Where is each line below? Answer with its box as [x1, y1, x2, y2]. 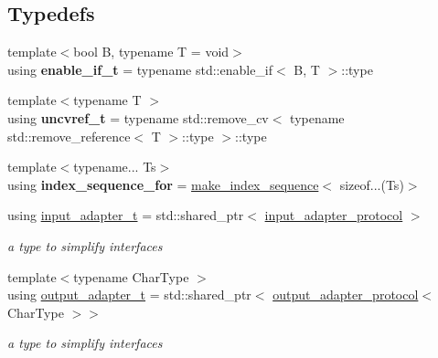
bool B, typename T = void [73, 42, 230, 61]
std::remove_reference [7, 126, 131, 145]
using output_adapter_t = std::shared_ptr [7, 285, 251, 304]
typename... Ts [73, 157, 156, 176]
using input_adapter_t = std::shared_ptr [7, 205, 244, 225]
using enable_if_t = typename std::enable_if [7, 59, 273, 79]
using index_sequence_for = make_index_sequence [7, 174, 319, 194]
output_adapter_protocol [272, 285, 419, 304]
